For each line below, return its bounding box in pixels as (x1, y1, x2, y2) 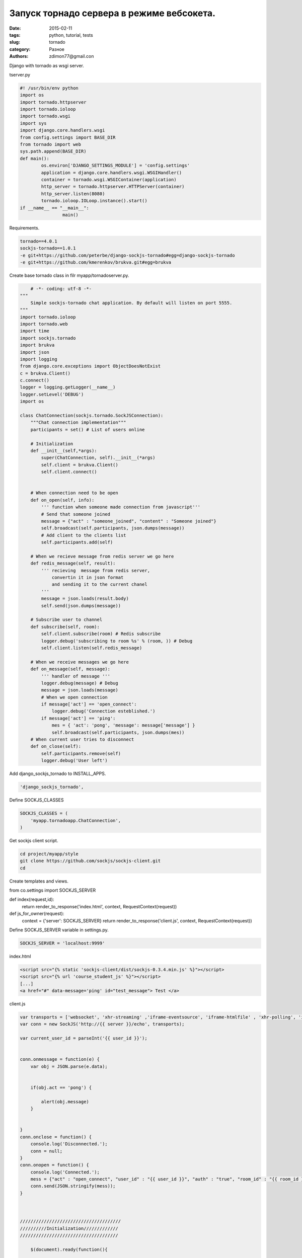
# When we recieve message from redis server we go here (30, 554, 174, 559)
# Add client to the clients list (41, 532, 126, 538)
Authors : (9, 53, 29, 59)
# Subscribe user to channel (30, 617, 103, 622)
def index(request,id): (9, 896, 55, 903)
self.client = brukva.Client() (41, 462, 118, 467)
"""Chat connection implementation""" (30, 420, 126, 425)
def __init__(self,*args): (30, 448, 98, 453)
